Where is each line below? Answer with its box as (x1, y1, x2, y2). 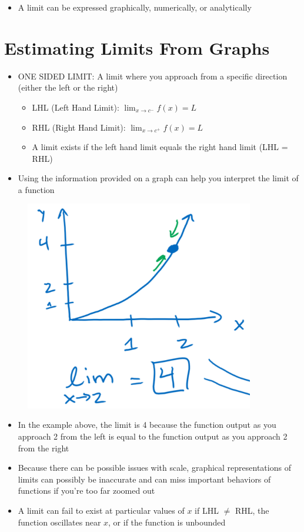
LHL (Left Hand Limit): (32, 101, 119, 113)
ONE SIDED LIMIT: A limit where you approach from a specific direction (18, 69, 288, 82)
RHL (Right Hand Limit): (32, 121, 126, 133)
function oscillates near (18, 516, 101, 528)
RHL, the (235, 504, 269, 516)
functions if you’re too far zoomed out (18, 484, 155, 497)
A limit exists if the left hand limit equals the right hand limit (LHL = (32, 141, 288, 153)
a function (18, 183, 55, 195)
